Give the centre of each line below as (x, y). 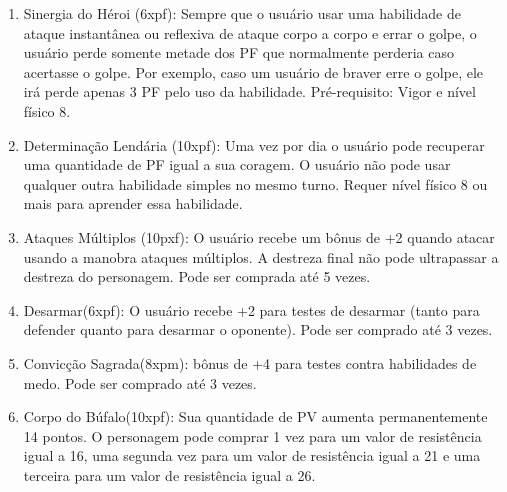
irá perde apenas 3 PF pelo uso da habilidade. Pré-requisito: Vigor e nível (249, 91)
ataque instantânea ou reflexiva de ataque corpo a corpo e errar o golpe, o (250, 32)
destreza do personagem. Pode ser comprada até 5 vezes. (197, 276)
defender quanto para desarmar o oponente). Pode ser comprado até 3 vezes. (258, 329)
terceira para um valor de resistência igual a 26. (169, 474)
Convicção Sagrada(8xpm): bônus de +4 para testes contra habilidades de (250, 362)
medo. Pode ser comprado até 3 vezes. (140, 382)
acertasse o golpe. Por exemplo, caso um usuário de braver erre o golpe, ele (253, 71)
